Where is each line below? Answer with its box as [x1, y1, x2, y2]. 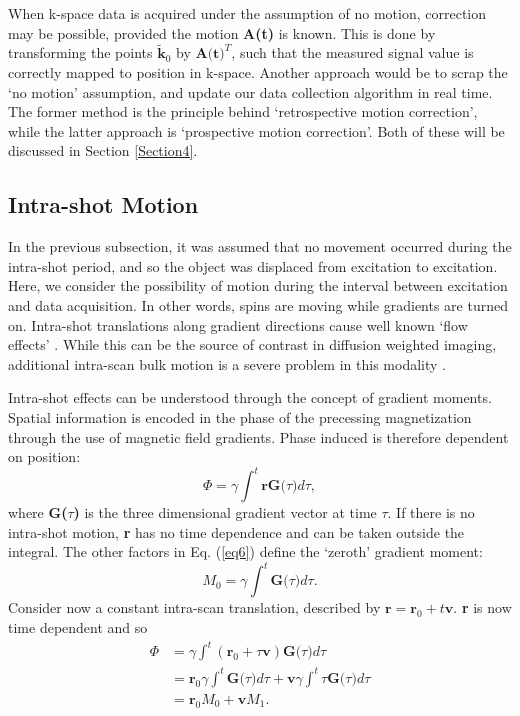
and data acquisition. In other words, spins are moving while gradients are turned [8, 294, 508, 315]
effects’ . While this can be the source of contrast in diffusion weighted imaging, [8, 334, 497, 355]
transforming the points [8, 42, 153, 63]
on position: [8, 446, 81, 467]
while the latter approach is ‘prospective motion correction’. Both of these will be [8, 120, 505, 141]
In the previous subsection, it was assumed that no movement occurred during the [8, 236, 512, 257]
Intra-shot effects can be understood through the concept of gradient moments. [8, 387, 492, 408]
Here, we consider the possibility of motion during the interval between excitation [8, 275, 508, 296]
